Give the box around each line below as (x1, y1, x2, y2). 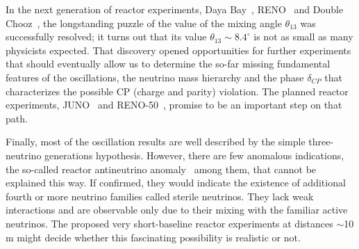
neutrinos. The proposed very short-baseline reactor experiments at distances (6, 216, 333, 230)
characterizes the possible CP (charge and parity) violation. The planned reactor (6, 83, 349, 98)
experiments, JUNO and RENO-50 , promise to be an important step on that (6, 97, 342, 112)
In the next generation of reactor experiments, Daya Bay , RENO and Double (6, 2, 344, 16)
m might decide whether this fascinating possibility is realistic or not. (6, 230, 301, 244)
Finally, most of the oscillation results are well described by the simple (6, 134, 306, 149)
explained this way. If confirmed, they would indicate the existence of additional (6, 175, 346, 190)
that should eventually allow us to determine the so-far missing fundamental (6, 56, 331, 71)
